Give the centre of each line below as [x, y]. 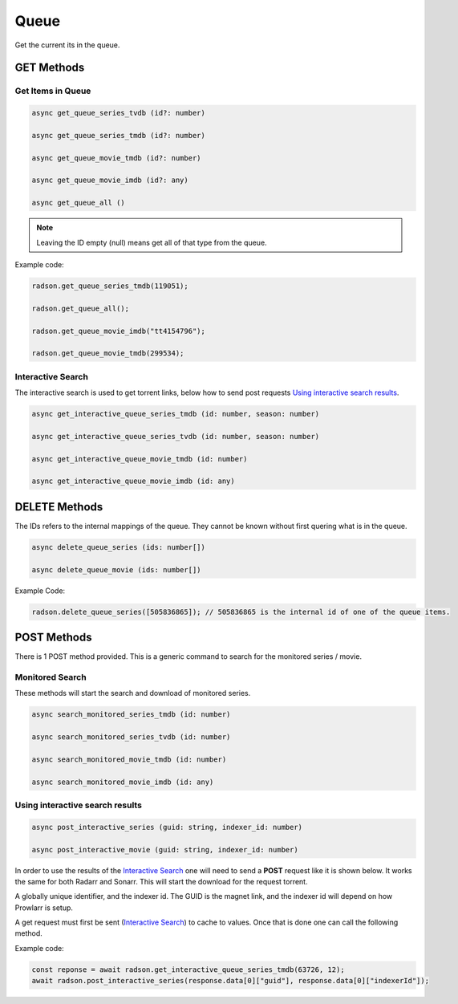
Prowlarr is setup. [44, 908]
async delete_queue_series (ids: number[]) [119, 547]
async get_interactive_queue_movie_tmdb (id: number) [140, 459]
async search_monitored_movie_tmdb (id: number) [129, 759]
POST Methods [53, 638]
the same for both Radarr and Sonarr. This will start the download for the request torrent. [161, 881]
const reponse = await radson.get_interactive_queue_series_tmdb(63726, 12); [188, 969]
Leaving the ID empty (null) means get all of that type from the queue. [152, 242]
